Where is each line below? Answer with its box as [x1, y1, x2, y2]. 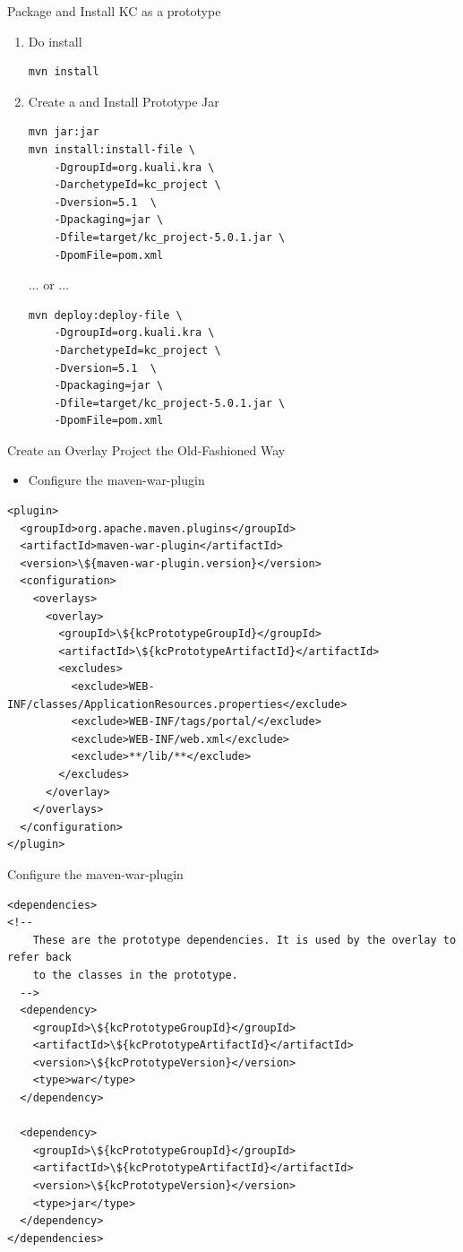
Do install [28, 31, 82, 50]
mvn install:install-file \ [28, 142, 195, 156]
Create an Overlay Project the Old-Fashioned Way [7, 440, 286, 459]
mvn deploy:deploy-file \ [28, 308, 183, 322]
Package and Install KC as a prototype [7, 2, 221, 20]
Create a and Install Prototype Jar [28, 91, 219, 110]
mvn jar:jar [28, 125, 99, 139]
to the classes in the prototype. [32, 968, 238, 981]
